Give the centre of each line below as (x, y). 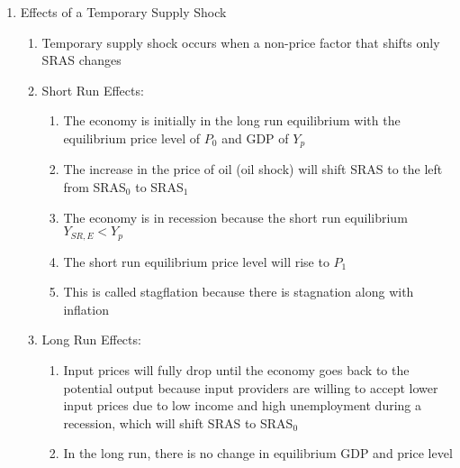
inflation (86, 309)
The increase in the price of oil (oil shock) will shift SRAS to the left (253, 169)
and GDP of (255, 138)
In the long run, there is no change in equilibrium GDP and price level (258, 453)
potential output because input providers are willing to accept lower (251, 387)
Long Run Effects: (91, 340)
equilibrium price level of (132, 138)
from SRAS (95, 187)
